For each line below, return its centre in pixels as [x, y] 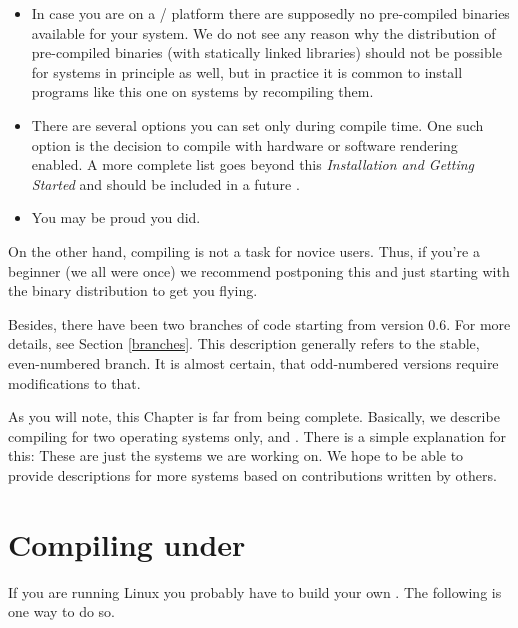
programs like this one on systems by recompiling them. [202, 91]
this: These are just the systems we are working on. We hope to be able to [236, 455]
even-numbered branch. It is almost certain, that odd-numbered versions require [253, 362]
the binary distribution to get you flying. [133, 290]
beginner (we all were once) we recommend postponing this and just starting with [259, 270]
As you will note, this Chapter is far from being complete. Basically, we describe [254, 416]
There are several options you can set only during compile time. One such [257, 124]
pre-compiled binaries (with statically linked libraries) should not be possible [266, 52]
